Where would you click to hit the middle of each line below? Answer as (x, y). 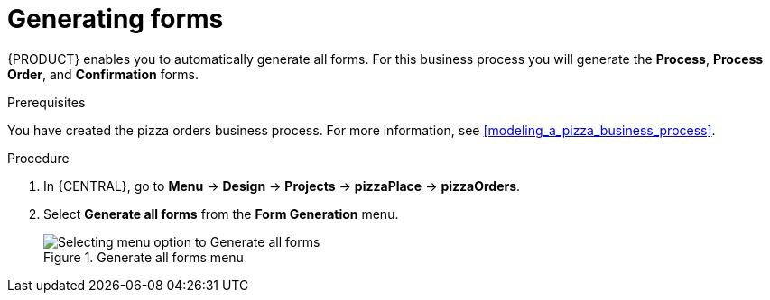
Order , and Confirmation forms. (103, 74)
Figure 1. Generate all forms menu (144, 257)
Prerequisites (46, 102)
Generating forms (116, 19)
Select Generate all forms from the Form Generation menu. (221, 214)
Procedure (38, 158)
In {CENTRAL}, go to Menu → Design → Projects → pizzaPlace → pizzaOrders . (282, 186)
